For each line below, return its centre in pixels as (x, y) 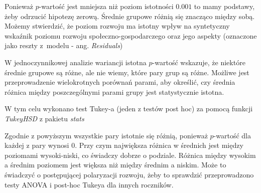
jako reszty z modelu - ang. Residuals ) (64, 45)
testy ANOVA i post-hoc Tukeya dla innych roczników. (89, 184)
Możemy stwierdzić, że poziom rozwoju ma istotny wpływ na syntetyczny (117, 26)
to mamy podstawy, (224, 6)
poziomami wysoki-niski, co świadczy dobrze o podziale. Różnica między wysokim (130, 155)
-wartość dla (232, 135)
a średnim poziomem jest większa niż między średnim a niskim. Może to (115, 165)
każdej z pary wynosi (37, 145)
